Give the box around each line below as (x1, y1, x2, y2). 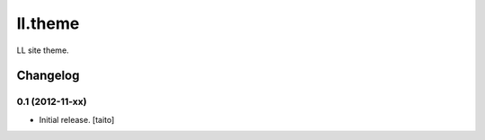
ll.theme (16, 13, 80, 33)
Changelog (16, 68, 80, 83)
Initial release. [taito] (39, 114, 115, 125)
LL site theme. (16, 45, 69, 56)
